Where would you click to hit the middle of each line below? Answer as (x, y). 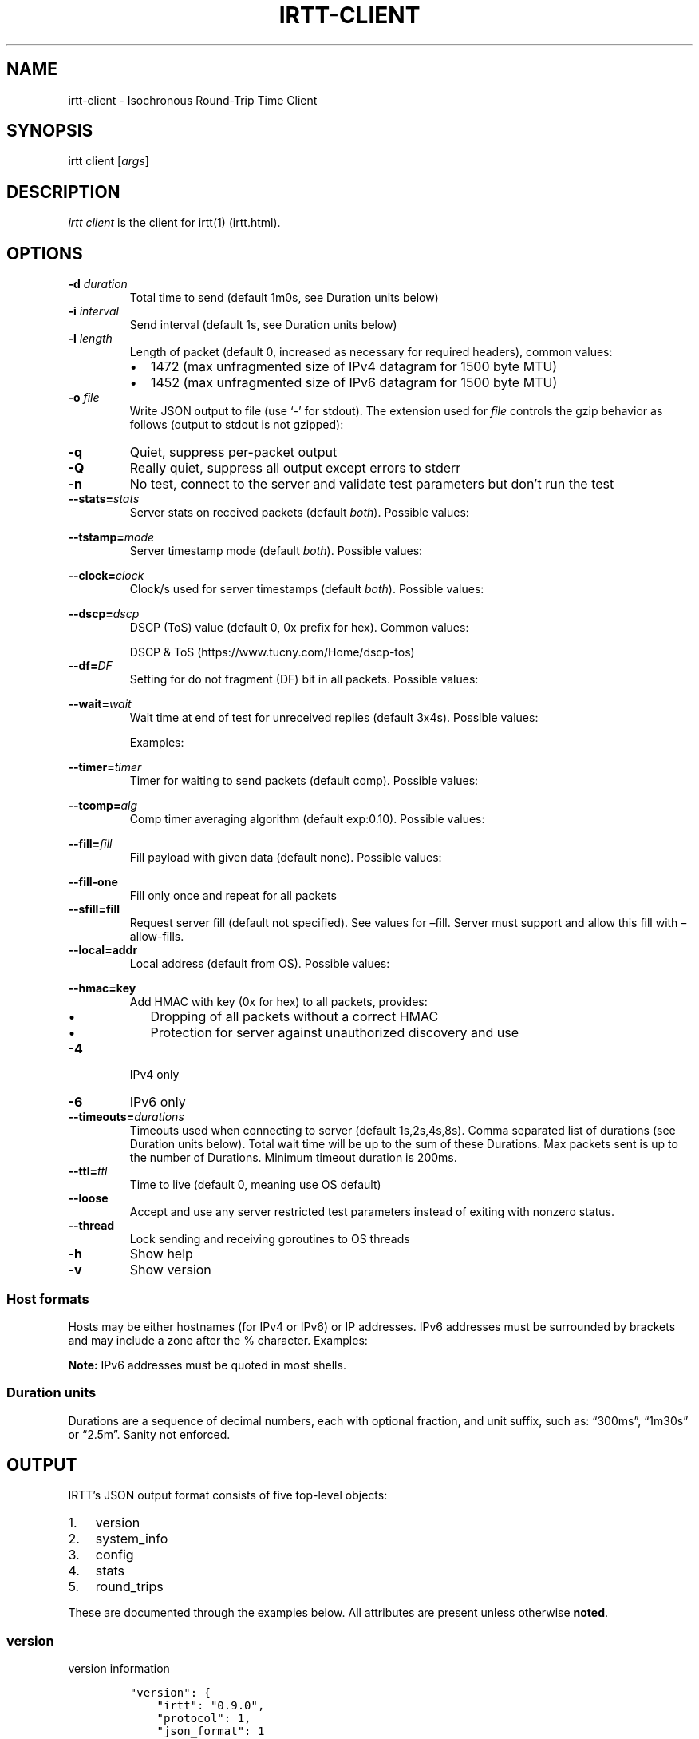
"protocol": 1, (204, 1719)
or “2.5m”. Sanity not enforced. (149, 1434)
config (115, 1555)
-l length (90, 339)
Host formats (48, 1299)
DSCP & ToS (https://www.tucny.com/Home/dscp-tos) (272, 652)
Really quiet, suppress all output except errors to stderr (295, 468)
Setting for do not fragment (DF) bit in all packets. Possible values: (304, 679)
